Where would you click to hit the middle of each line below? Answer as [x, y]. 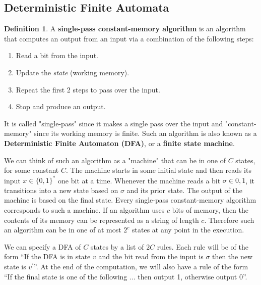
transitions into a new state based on [61, 190]
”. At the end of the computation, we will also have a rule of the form [141, 266]
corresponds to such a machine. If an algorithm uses [84, 210]
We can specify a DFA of [43, 246]
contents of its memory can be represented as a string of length [102, 220]
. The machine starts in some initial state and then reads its [158, 170]
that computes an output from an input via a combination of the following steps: [129, 38]
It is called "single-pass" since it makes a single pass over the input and [114, 123]
